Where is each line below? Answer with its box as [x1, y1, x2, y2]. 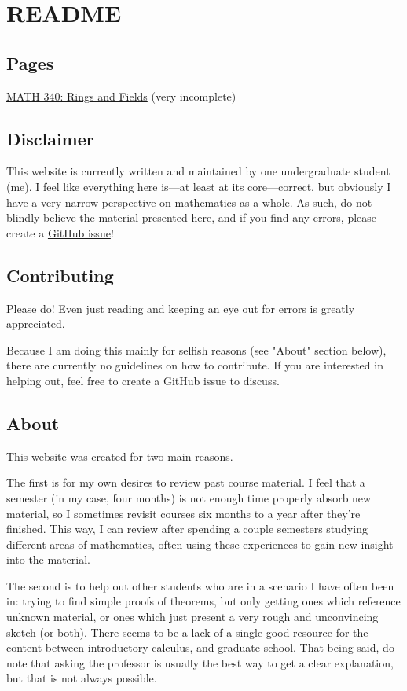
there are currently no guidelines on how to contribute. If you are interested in [6, 357, 383, 373]
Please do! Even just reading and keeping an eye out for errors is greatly [6, 300, 355, 316]
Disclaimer [6, 126, 94, 150]
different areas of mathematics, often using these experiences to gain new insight [6, 535, 394, 552]
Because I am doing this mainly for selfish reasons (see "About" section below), [6, 341, 387, 358]
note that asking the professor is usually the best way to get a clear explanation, [6, 654, 394, 671]
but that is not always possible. [6, 670, 157, 686]
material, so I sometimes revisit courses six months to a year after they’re [6, 505, 361, 521]
